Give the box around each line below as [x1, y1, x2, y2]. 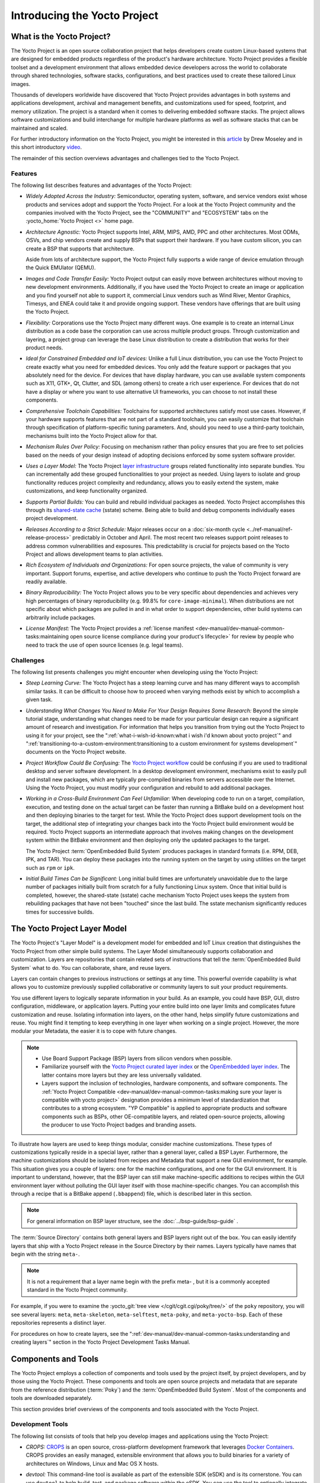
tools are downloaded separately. [11, 1395, 93, 1402]
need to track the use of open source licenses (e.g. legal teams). [25, 641, 184, 648]
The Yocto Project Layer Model [11, 924, 127, 934]
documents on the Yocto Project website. [25, 748, 127, 756]
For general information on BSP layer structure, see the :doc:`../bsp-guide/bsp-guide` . [27, 1217, 238, 1224]
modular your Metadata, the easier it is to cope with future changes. [11, 1027, 177, 1035]
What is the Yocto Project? [11, 31, 111, 42]
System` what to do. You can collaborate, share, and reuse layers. [11, 964, 172, 971]
